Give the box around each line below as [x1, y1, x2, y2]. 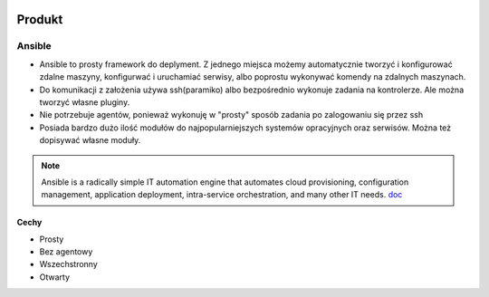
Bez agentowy [39, 246, 93, 257]
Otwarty [39, 272, 71, 283]
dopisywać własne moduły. [39, 135, 141, 146]
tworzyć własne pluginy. [39, 96, 130, 108]
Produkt [16, 12, 63, 27]
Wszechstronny [39, 259, 99, 270]
